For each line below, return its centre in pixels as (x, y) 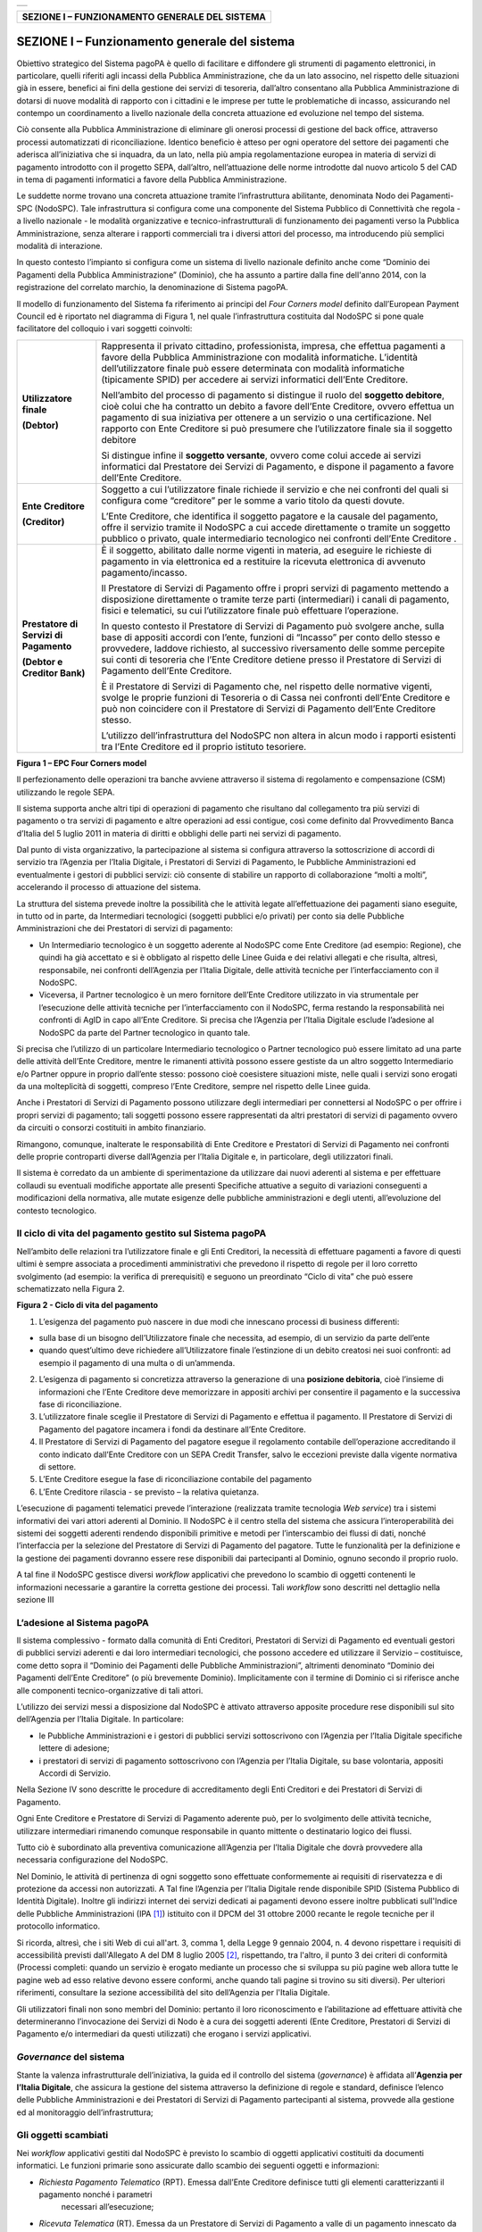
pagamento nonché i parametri (96, 2195)
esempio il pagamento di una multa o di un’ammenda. (137, 1362)
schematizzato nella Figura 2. (71, 1288)
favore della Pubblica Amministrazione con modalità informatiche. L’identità (260, 357)
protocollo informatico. (58, 1926)
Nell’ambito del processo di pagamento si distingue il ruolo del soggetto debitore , (273, 395)
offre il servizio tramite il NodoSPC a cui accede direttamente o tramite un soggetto (276, 527)
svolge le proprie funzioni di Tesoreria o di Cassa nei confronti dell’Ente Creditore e (276, 697)
